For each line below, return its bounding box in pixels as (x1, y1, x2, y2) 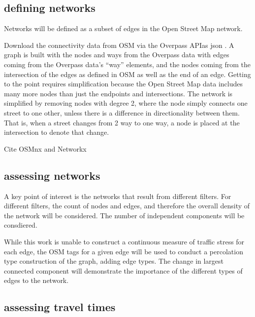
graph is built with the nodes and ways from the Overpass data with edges (4, 49, 229, 60)
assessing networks (4, 167, 100, 183)
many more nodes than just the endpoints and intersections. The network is (4, 88, 233, 98)
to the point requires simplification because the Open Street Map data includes (4, 79, 243, 89)
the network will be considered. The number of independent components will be (4, 210, 245, 220)
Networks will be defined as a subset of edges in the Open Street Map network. (4, 23, 243, 34)
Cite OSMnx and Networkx (4, 143, 87, 154)
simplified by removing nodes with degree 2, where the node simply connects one (4, 98, 248, 108)
